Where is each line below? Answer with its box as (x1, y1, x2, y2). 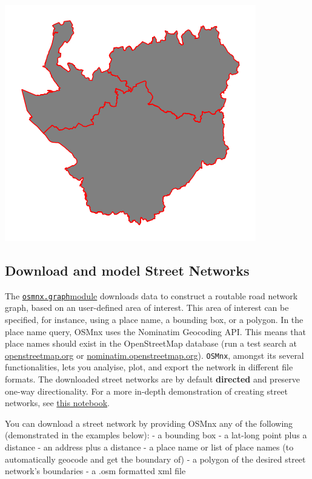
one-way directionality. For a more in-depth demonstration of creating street (5, 384, 288, 397)
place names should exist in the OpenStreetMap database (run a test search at (5, 337, 297, 350)
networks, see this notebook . (5, 396, 110, 409)
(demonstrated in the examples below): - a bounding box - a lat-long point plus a (5, 429, 307, 441)
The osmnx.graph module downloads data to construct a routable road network (5, 289, 298, 302)
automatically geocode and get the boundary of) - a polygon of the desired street (5, 452, 306, 465)
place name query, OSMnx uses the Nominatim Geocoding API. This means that (5, 325, 306, 338)
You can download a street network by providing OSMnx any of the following (5, 416, 293, 429)
